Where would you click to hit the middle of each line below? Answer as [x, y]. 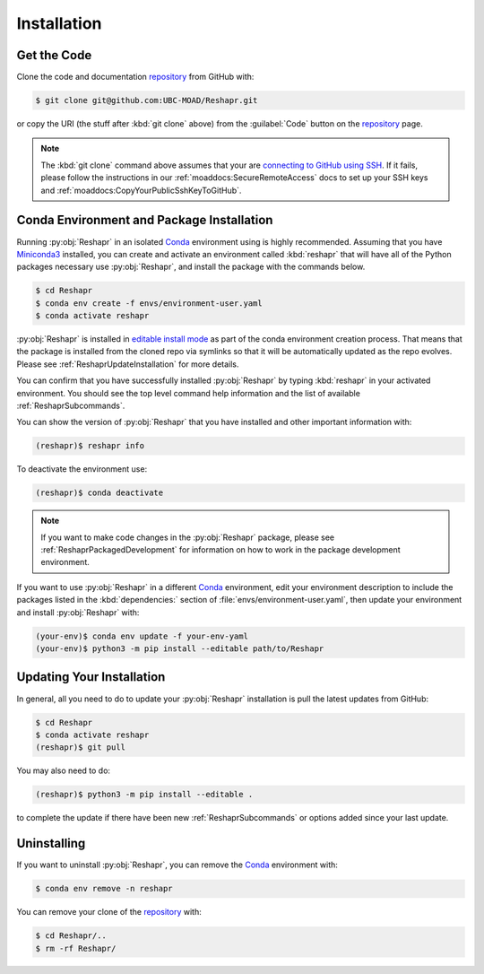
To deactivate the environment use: [82, 469]
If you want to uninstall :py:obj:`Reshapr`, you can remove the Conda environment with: [177, 865]
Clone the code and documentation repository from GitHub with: [135, 77]
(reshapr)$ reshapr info [90, 446]
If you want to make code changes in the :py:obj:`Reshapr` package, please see [188, 537]
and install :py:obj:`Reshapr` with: [78, 612]
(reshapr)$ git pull [80, 748]
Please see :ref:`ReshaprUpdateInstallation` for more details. [128, 364]
